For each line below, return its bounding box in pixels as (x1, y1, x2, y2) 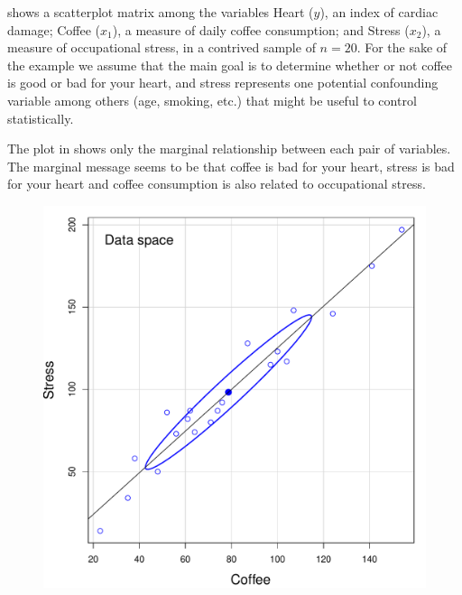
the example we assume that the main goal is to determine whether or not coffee (7, 55, 452, 74)
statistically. (7, 108, 74, 127)
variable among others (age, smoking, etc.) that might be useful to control (7, 90, 417, 109)
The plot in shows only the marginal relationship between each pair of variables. (7, 139, 451, 158)
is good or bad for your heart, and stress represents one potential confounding (7, 73, 439, 92)
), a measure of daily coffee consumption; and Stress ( (112, 20, 410, 39)
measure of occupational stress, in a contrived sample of (7, 38, 316, 57)
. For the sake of (356, 38, 448, 57)
